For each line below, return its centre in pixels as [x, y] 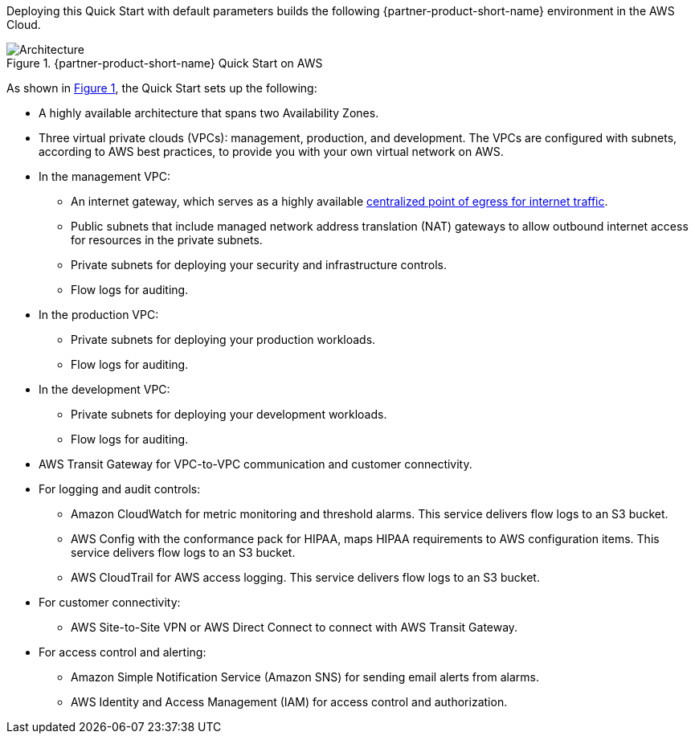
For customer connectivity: [110, 602]
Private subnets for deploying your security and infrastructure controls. [259, 265]
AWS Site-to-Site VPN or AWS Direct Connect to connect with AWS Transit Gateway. [294, 627]
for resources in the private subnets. [167, 240]
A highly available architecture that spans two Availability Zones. [209, 113]
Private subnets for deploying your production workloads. [223, 339]
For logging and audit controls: [120, 489]
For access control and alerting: [123, 652]
